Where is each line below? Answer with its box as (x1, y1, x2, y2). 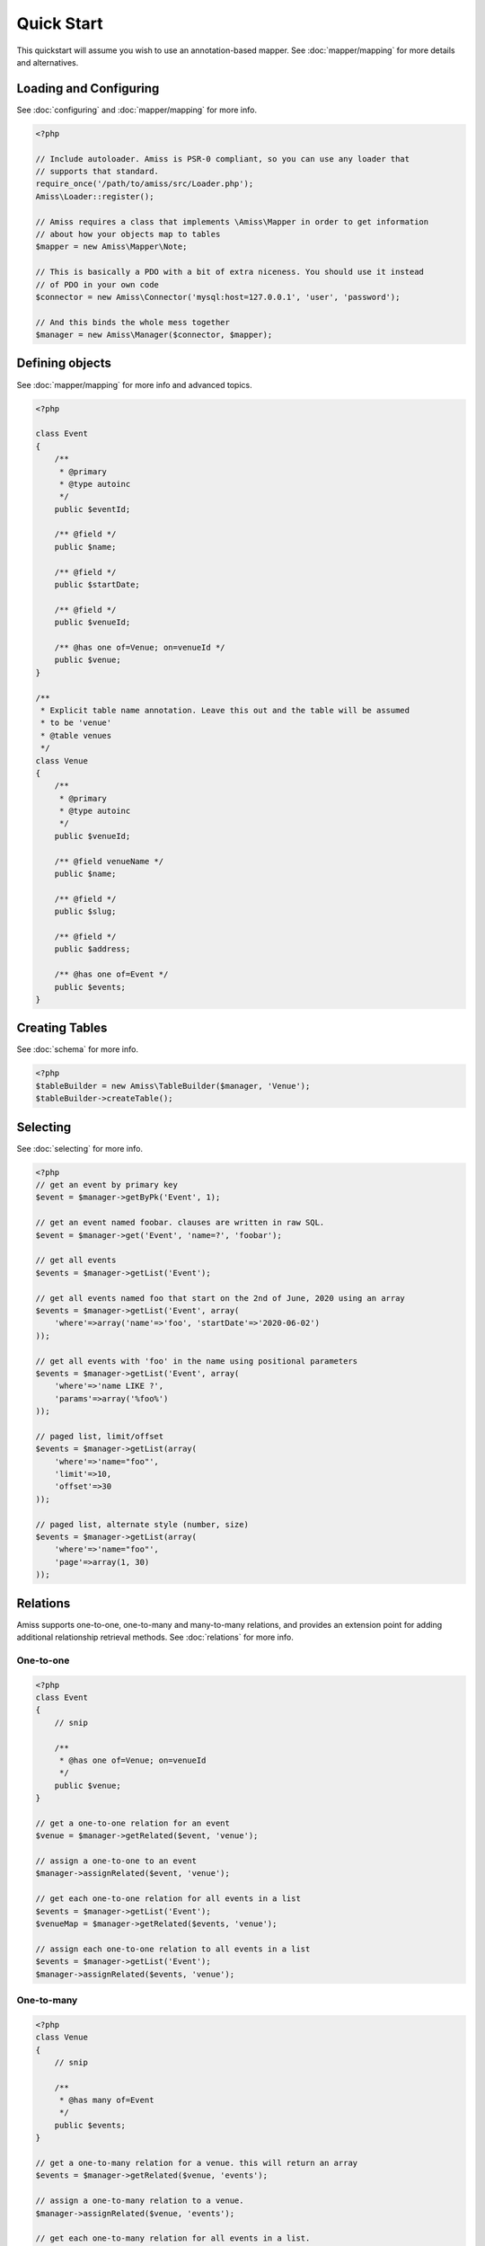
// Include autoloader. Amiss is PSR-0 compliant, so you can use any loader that (35, 154, 410, 164)
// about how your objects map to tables (35, 229, 221, 239)
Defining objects (16, 356, 111, 371)
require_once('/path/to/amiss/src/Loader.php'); (35, 179, 254, 189)
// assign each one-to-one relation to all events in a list (35, 1943, 311, 1954)
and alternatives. (16, 57, 79, 67)
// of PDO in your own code (35, 279, 159, 289)
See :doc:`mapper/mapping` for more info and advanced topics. (16, 379, 252, 390)
